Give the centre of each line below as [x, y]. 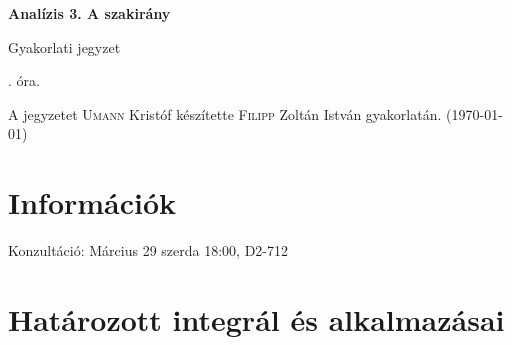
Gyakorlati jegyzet [64, 46]
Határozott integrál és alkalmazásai [256, 318]
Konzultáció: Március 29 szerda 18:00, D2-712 [148, 250]
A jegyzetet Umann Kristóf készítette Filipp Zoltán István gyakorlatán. [225, 113]
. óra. [24, 80]
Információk [92, 202]
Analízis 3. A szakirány [89, 13]
